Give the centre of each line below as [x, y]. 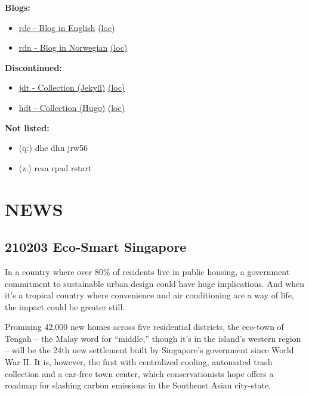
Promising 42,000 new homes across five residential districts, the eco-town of [144, 327]
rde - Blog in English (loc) [67, 27]
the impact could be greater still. [65, 306]
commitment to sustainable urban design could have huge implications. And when [155, 283]
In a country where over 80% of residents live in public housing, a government [147, 271]
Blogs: [18, 7]
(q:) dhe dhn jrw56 [53, 148]
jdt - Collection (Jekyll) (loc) [72, 87]
